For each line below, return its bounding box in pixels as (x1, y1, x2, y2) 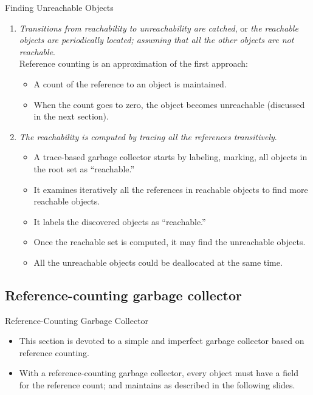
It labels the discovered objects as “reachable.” (33, 215, 206, 228)
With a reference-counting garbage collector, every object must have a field (19, 366, 298, 379)
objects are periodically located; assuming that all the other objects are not (19, 33, 294, 46)
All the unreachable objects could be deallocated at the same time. (33, 255, 283, 268)
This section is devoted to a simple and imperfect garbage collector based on (19, 334, 304, 347)
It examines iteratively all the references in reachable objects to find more (33, 183, 308, 195)
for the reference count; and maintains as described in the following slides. (19, 379, 295, 391)
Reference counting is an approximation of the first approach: (19, 57, 248, 70)
